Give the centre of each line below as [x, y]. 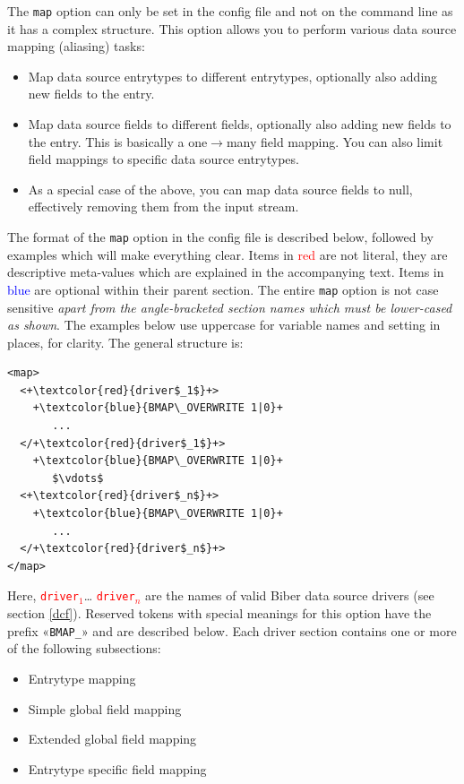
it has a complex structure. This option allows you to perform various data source [232, 28]
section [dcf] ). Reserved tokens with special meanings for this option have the [219, 613]
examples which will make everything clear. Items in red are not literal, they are [228, 254]
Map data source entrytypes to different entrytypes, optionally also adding [233, 76]
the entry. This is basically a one [118, 141]
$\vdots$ [78, 478]
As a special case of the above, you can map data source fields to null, [220, 189]
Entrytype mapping [82, 678]
